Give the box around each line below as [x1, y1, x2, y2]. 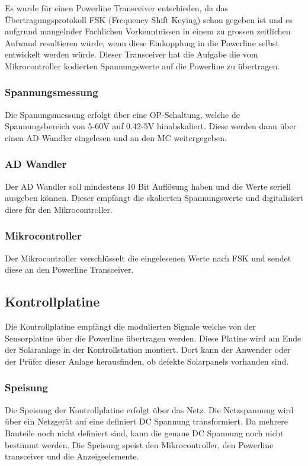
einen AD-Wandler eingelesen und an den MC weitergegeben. [5, 131, 227, 143]
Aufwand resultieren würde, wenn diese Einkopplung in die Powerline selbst [5, 36, 279, 49]
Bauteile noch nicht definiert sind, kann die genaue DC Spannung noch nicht [5, 426, 284, 439]
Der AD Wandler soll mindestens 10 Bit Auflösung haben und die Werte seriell [5, 180, 291, 192]
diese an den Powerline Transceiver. [5, 263, 134, 276]
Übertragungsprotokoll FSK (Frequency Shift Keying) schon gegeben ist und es [5, 13, 293, 25]
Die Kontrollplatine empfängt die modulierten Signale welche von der [5, 320, 256, 333]
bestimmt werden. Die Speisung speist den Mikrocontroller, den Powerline [5, 438, 274, 451]
